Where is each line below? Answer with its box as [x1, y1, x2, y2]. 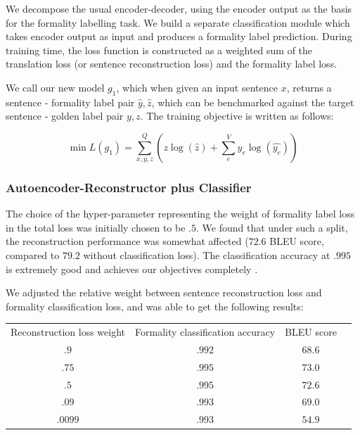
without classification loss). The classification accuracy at [83, 247, 330, 262]
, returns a [286, 80, 332, 94]
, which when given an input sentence [116, 80, 278, 94]
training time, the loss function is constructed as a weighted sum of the [6, 42, 313, 57]
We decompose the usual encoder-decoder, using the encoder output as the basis [6, 1, 352, 15]
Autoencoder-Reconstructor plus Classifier [6, 178, 252, 196]
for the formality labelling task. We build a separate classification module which [6, 15, 350, 30]
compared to [6, 247, 60, 262]
